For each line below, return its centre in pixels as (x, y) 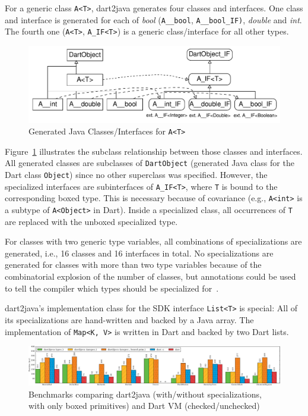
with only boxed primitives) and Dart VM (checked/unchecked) (144, 406)
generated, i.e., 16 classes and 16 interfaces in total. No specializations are (139, 253)
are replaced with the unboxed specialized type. (91, 221)
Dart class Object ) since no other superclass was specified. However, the (136, 175)
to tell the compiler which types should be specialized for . (112, 288)
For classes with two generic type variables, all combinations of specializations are (153, 241)
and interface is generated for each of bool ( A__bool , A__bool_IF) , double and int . (153, 19)
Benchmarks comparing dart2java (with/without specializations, (145, 394)
